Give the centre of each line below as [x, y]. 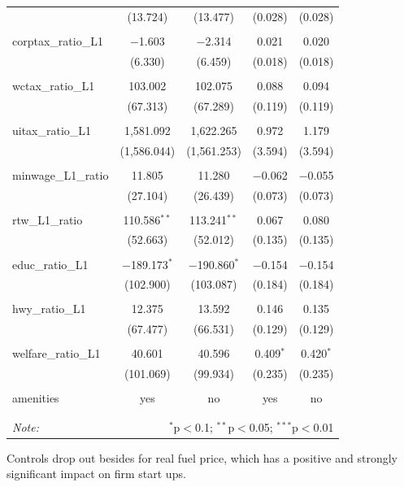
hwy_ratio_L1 [49, 309]
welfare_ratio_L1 [56, 353]
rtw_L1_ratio [48, 219]
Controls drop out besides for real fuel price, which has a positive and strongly [202, 457]
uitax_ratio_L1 [52, 130]
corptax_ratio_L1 [58, 40]
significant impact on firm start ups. [96, 474]
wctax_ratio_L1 [54, 85]
